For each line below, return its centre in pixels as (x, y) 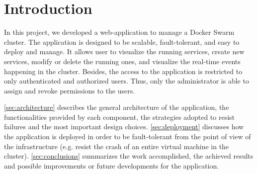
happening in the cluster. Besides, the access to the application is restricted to (123, 71)
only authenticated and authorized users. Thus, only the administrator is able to (127, 81)
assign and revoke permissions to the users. (70, 90)
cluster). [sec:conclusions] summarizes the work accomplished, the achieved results (129, 156)
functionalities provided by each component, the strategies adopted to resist (120, 117)
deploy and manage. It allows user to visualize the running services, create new (124, 51)
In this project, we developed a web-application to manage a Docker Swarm (119, 32)
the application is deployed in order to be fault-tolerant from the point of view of (128, 136)
